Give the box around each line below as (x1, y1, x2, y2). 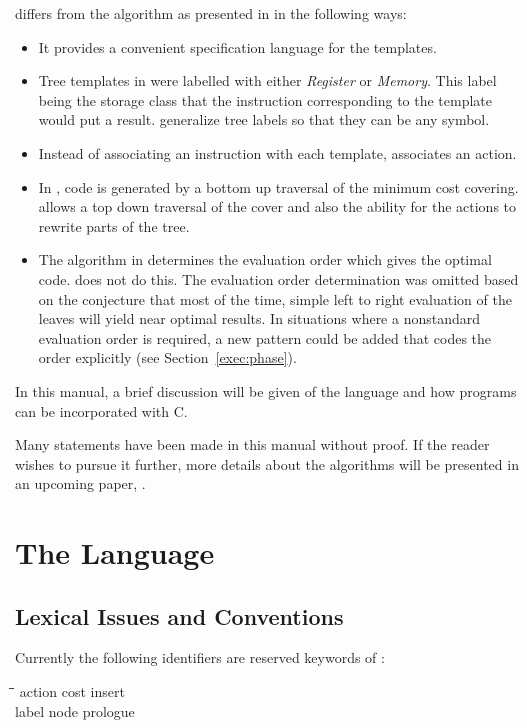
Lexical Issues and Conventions (15, 600, 344, 631)
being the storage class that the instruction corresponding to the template (38, 89, 493, 110)
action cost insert (19, 681, 125, 702)
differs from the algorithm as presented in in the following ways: (15, 3, 407, 23)
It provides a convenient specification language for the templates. (38, 36, 437, 57)
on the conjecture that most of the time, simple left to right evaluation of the (38, 288, 512, 309)
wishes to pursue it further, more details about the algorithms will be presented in (15, 453, 519, 474)
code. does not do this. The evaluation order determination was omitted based (38, 268, 519, 289)
